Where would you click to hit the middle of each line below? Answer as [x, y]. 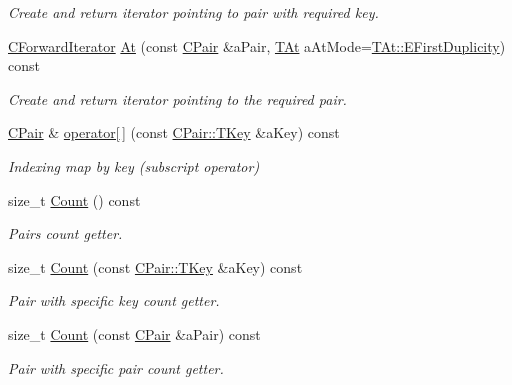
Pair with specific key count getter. [114, 300]
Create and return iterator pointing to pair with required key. [193, 12]
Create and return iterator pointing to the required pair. [177, 98]
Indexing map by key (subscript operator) [134, 165]
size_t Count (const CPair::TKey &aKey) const [155, 266]
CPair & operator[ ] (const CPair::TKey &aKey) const [174, 132]
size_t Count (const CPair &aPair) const [134, 333]
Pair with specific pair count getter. [116, 367]
